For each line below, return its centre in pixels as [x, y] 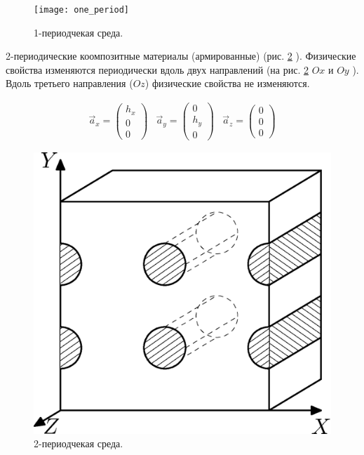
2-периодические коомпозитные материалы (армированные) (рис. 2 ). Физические [181, 56]
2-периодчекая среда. [79, 443]
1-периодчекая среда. [79, 32]
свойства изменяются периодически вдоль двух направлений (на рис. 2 [157, 69]
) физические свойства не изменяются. [227, 83]
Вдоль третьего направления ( [69, 83]
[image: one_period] [82, 10]
